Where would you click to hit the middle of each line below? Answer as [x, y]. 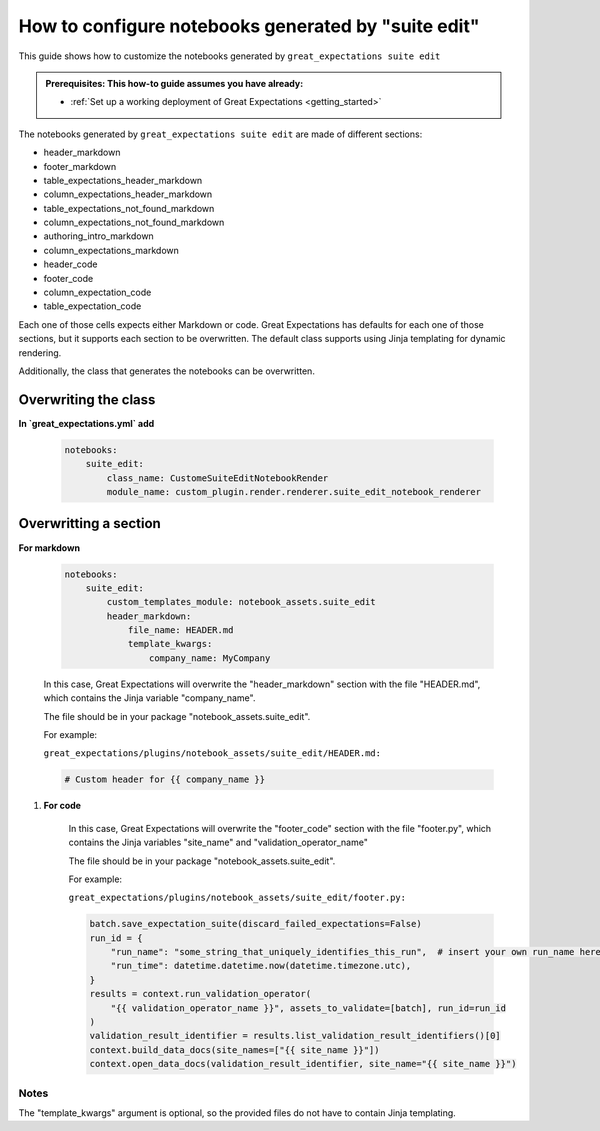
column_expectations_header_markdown [128, 194]
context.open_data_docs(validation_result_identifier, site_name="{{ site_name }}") [303, 1064]
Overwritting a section [90, 523]
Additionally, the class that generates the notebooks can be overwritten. [166, 371]
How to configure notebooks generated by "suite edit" [249, 26]
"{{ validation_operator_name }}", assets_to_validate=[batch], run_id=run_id [308, 1008]
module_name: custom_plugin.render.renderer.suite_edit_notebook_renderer [294, 492]
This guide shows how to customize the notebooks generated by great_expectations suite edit [229, 56]
